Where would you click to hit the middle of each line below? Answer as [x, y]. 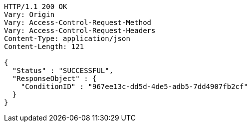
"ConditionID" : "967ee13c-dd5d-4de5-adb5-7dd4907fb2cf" [134, 86]
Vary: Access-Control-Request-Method [78, 22]
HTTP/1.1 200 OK [36, 6]
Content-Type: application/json [67, 38]
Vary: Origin [29, 14]
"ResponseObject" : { [54, 78]
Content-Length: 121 [44, 46]
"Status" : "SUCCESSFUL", [63, 70]
